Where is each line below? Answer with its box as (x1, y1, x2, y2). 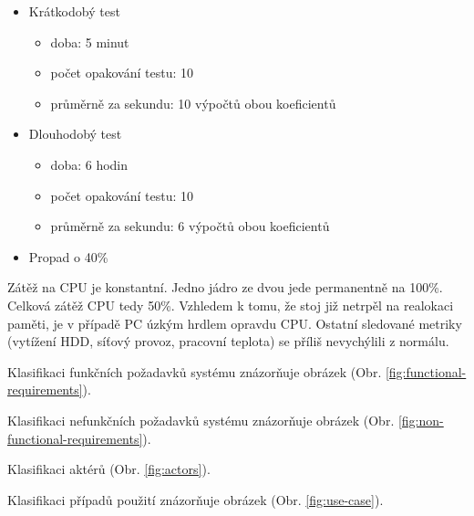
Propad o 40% (28, 247, 108, 266)
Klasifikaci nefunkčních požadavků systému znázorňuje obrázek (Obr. (7, 410, 395, 429)
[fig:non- (397, 410, 444, 429)
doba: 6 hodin (50, 154, 129, 174)
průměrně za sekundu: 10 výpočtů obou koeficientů (50, 93, 336, 112)
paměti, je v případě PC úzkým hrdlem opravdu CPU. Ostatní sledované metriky (7, 313, 462, 332)
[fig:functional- (385, 362, 467, 381)
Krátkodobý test (28, 2, 120, 20)
